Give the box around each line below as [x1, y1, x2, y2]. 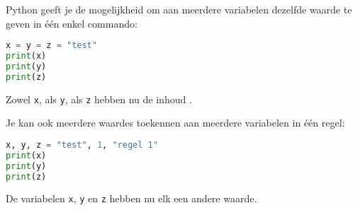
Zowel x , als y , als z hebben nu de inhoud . [6, 91, 192, 106]
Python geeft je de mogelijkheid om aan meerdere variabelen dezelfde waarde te [6, 2, 352, 16]
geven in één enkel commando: [6, 16, 138, 30]
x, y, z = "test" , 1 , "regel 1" [6, 139, 158, 150]
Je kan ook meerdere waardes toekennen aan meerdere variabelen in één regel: [6, 115, 345, 130]
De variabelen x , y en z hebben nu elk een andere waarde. [6, 191, 257, 206]
